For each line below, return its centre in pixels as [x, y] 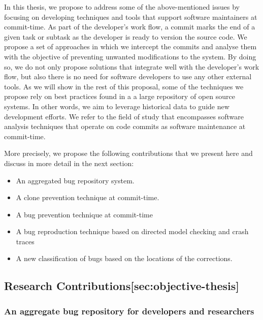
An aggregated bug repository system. [75, 180]
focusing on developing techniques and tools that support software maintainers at [131, 17]
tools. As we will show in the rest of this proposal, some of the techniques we [124, 86]
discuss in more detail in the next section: [69, 163]
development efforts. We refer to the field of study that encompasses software [124, 116]
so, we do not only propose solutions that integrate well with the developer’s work [132, 66]
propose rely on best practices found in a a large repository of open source [120, 96]
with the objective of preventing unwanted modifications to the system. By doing [130, 56]
